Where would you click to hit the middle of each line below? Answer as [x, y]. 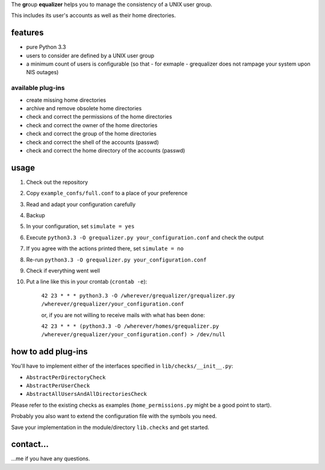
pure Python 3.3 [46, 47]
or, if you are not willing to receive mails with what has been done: [123, 315]
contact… [30, 444]
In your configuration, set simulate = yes [80, 227]
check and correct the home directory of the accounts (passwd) [106, 150]
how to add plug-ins [50, 352]
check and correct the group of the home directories [91, 134]
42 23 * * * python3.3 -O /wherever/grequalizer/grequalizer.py [138, 296]
